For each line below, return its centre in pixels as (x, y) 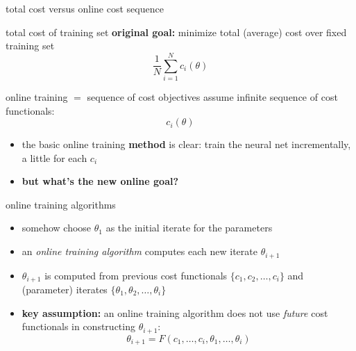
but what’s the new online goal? (100, 181)
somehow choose (57, 228)
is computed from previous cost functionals (136, 275)
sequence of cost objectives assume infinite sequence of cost (212, 96)
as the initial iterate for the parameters (189, 228)
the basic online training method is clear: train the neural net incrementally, (186, 144)
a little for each (54, 157)
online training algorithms (61, 204)
